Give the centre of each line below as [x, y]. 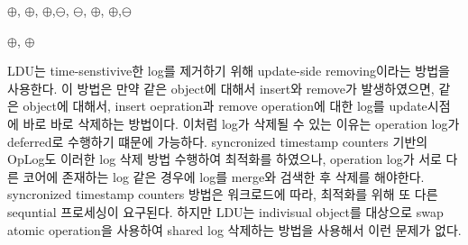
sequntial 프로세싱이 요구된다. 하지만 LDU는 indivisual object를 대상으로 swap [225, 211]
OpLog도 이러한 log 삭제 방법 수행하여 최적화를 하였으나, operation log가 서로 [225, 159]
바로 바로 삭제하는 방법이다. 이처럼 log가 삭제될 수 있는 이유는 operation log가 [241, 123]
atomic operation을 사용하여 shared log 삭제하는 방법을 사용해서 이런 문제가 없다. [234, 229]
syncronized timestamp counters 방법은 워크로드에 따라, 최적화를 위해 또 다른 [223, 194]
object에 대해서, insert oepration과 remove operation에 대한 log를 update [225, 106]
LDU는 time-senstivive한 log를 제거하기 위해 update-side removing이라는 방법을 [229, 71]
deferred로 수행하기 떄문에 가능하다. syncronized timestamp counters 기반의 [218, 141]
